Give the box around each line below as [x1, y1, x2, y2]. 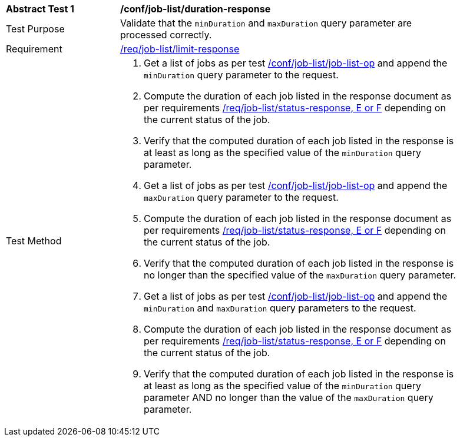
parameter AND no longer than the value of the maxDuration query [144, 392, 433, 403]
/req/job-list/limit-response [120, 43, 240, 55]
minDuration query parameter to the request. [144, 69, 339, 81]
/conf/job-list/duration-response [120, 3, 271, 15]
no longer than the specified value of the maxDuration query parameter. [144, 269, 456, 281]
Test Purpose [6, 23, 65, 35]
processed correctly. [120, 29, 212, 41]
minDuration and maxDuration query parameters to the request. [144, 302, 416, 314]
